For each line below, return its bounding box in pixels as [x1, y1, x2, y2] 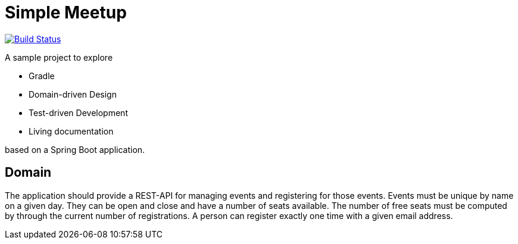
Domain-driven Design [29, 89, 117, 99]
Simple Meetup [5, 2, 127, 23]
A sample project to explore [5, 52, 113, 62]
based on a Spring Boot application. [5, 144, 145, 155]
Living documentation [29, 126, 114, 136]
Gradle [29, 70, 55, 81]
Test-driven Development [29, 107, 128, 118]
